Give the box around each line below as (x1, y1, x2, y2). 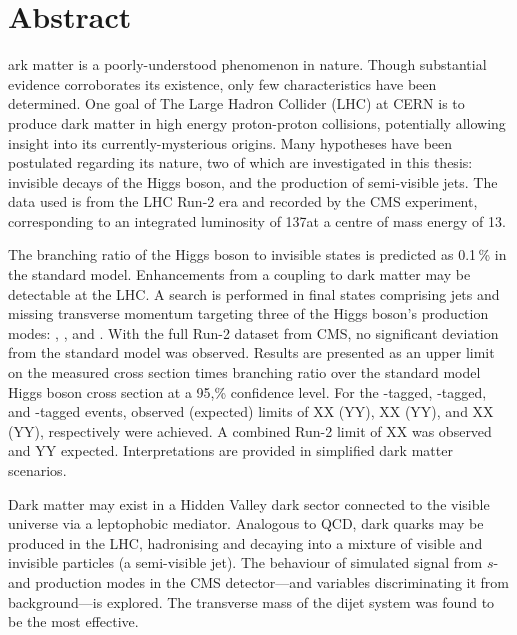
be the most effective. (8, 611, 139, 632)
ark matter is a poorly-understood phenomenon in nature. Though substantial (8, 54, 487, 75)
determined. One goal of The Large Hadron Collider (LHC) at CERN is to (8, 93, 465, 114)
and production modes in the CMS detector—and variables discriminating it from (8, 571, 509, 592)
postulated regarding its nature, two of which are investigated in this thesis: (8, 152, 473, 173)
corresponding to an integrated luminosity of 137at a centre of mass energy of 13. (8, 210, 506, 231)
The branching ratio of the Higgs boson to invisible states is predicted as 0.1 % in (8, 244, 507, 265)
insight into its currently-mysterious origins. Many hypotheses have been (8, 132, 453, 153)
